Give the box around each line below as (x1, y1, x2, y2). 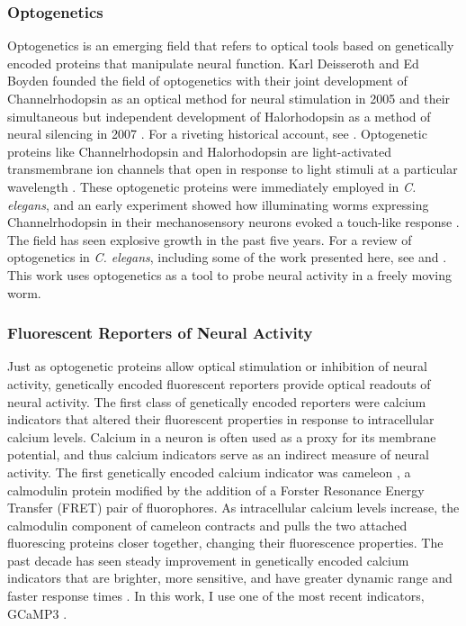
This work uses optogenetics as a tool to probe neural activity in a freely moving (7, 265, 453, 284)
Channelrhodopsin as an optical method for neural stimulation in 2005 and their (7, 89, 451, 107)
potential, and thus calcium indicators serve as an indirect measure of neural (7, 445, 429, 464)
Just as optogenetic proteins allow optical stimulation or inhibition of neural (7, 357, 427, 376)
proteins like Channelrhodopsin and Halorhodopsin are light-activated (7, 141, 392, 160)
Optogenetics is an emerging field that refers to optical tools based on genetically (7, 36, 454, 55)
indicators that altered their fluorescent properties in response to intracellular (7, 410, 435, 429)
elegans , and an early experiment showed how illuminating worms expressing (7, 195, 429, 213)
